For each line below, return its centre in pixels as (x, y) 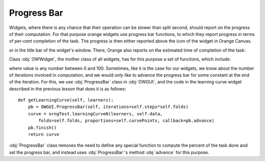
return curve (43, 134)
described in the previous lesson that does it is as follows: (67, 89)
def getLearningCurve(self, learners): (66, 100)
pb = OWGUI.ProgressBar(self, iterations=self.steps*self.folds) (108, 107)
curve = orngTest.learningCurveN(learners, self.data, (95, 114)
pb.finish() (42, 127)
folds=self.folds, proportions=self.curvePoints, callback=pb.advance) (126, 121)
